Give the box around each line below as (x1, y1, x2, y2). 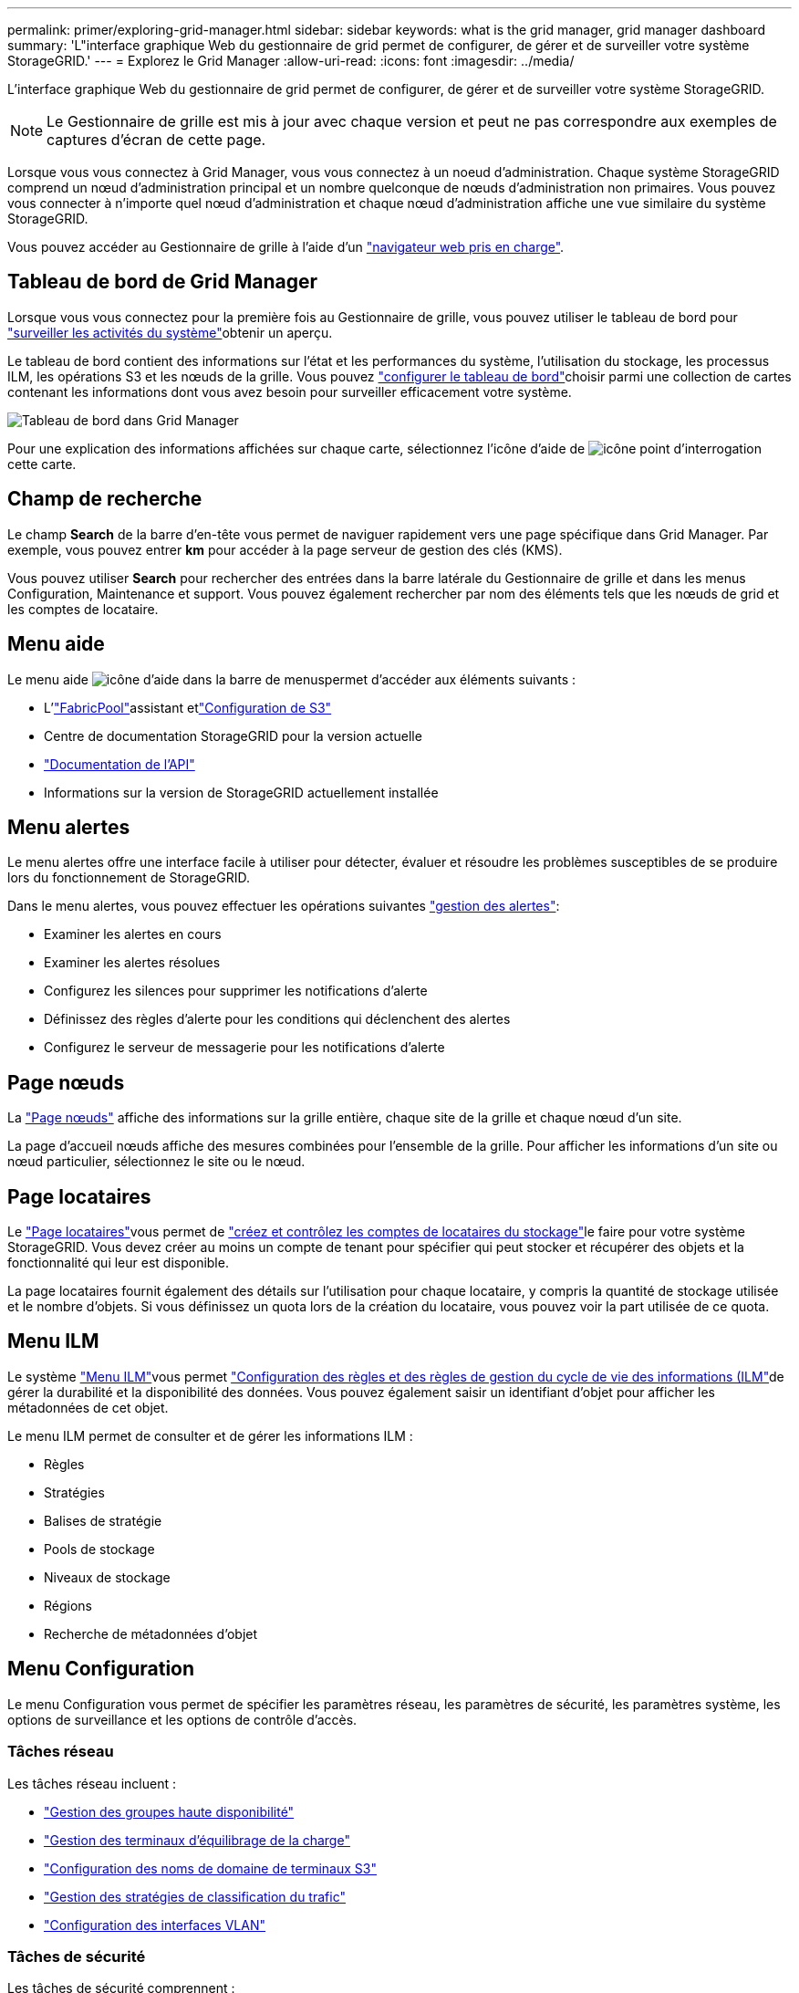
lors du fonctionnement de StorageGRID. (7, 870, 250, 886)
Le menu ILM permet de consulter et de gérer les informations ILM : (7, 1427, 413, 1444)
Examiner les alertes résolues (44, 955, 221, 971)
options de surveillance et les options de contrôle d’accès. (7, 1711, 358, 1727)
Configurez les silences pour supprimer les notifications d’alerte (44, 983, 428, 999)
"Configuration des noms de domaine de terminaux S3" (44, 1860, 377, 1876)
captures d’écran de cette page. (47, 130, 266, 149)
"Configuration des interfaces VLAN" (44, 1916, 265, 1933)
